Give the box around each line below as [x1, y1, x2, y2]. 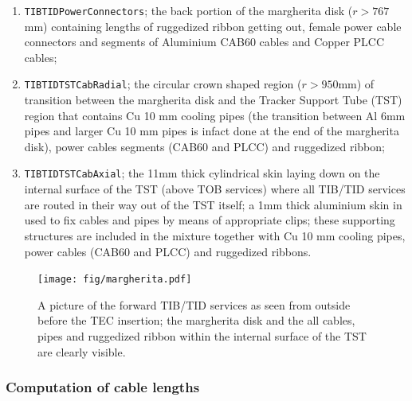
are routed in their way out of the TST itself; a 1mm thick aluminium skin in [24, 196, 402, 212]
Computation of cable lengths [6, 377, 200, 397]
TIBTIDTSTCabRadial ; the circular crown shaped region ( [24, 76, 302, 92]
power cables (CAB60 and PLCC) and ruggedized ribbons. [24, 243, 312, 259]
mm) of [338, 76, 375, 92]
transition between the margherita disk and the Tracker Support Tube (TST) [24, 91, 402, 108]
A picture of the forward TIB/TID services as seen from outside [37, 296, 351, 313]
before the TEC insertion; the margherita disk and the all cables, [37, 312, 355, 329]
